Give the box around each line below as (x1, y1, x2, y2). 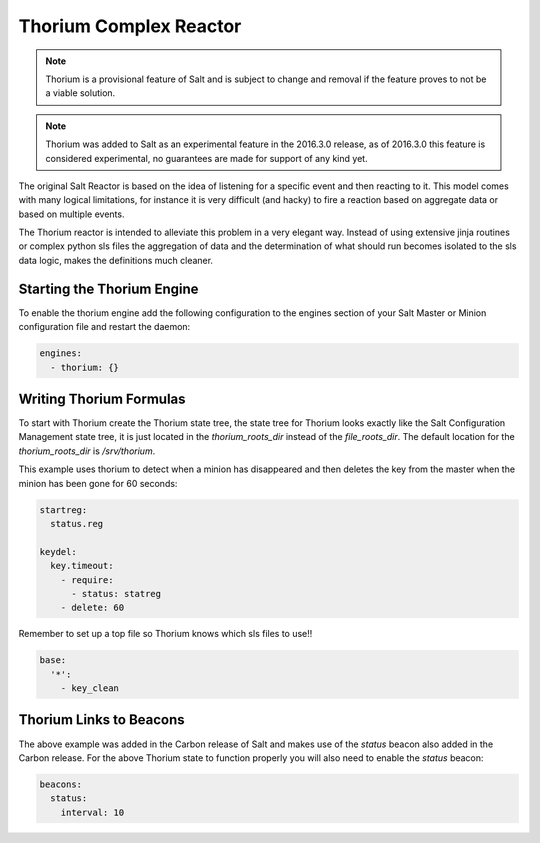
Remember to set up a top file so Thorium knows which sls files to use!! (18, 628, 313, 640)
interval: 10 (60, 806, 125, 818)
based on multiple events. (18, 208, 125, 220)
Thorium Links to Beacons (18, 711, 185, 729)
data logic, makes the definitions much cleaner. (18, 254, 214, 266)
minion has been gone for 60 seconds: (18, 477, 178, 489)
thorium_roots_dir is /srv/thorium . (18, 445, 156, 457)
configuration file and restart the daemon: (18, 321, 191, 333)
